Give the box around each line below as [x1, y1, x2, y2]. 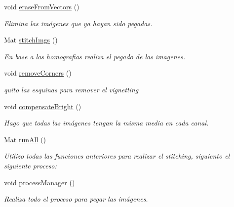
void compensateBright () [4, 101, 81, 111]
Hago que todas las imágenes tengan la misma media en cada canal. [4, 118, 209, 128]
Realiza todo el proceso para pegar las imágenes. [4, 194, 148, 204]
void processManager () [4, 177, 75, 187]
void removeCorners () [4, 68, 72, 78]
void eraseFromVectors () [4, 1, 79, 11]
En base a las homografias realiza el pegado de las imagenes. [4, 51, 185, 61]
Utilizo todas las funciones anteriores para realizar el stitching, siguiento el [4, 151, 230, 161]
